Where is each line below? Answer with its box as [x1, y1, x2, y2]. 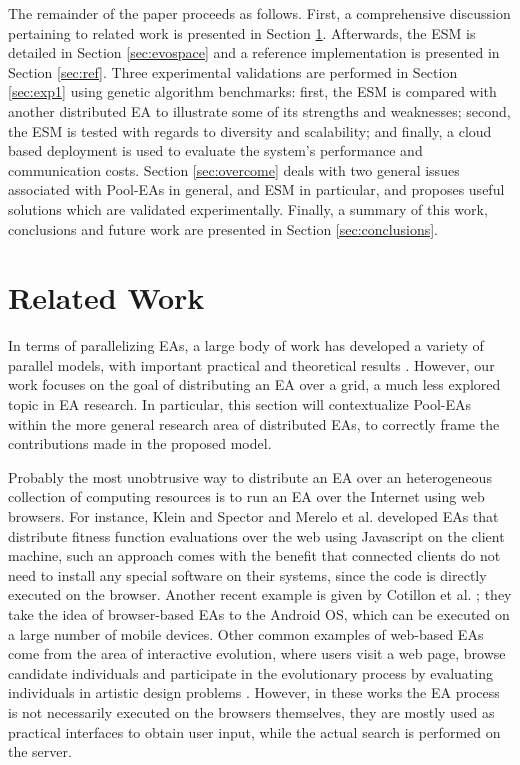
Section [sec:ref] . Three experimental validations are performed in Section [8, 61, 458, 82]
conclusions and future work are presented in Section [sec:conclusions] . [8, 218, 438, 239]
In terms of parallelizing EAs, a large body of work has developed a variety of [8, 335, 484, 356]
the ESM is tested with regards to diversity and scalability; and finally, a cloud [8, 120, 492, 141]
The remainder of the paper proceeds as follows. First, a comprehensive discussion [8, 3, 511, 23]
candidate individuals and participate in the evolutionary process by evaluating [8, 662, 493, 683]
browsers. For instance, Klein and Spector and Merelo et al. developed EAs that [8, 506, 499, 526]
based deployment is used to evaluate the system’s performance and [8, 140, 423, 161]
